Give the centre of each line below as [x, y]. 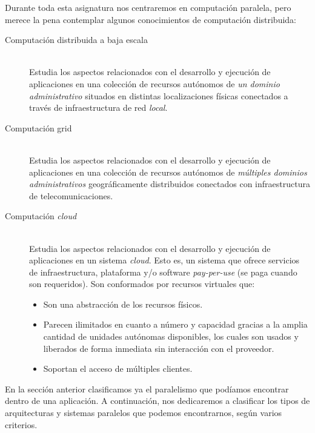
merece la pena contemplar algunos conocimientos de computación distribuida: [151, 19]
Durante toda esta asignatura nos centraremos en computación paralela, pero [148, 7]
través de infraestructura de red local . [98, 107]
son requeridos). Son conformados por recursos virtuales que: [142, 284]
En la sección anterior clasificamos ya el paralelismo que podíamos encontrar [147, 388]
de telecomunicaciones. [71, 195]
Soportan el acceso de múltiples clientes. [118, 369]
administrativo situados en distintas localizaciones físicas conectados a [159, 95]
